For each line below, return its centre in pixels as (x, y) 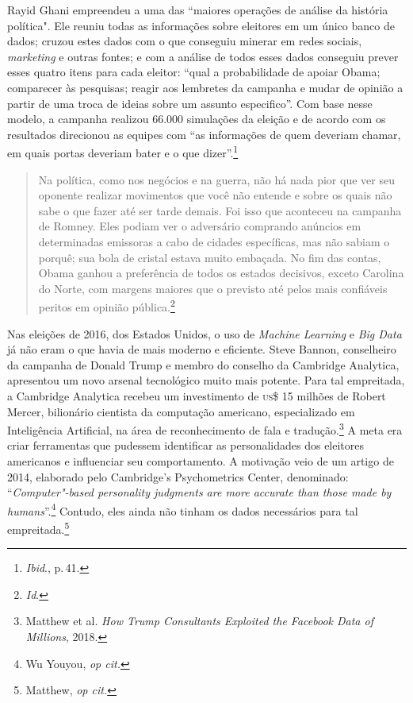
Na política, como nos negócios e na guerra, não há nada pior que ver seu (216, 179)
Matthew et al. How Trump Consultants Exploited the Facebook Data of (199, 621)
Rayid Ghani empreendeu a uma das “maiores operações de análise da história (198, 10)
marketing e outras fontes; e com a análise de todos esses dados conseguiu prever (203, 56)
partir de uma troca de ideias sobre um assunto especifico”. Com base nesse (190, 103)
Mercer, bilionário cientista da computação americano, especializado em (181, 411)
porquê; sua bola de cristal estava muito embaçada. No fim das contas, (210, 257)
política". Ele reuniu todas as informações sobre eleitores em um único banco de (201, 25)
